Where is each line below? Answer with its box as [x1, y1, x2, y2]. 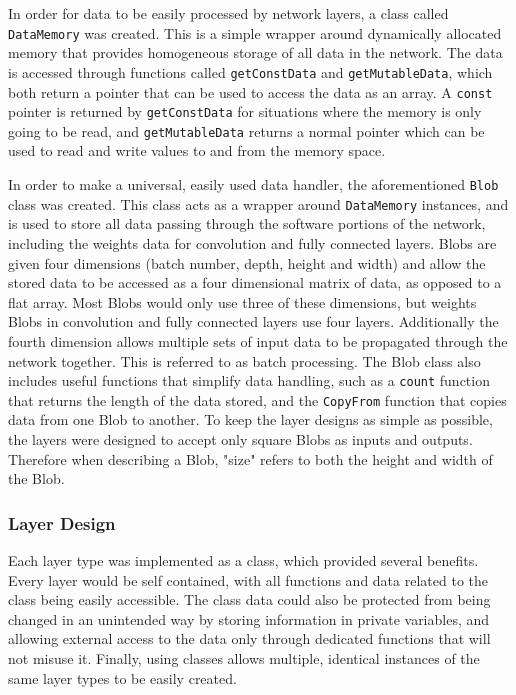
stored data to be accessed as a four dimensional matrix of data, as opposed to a [8, 272, 502, 293]
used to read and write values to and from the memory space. [8, 140, 386, 161]
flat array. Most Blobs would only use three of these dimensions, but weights [8, 291, 477, 312]
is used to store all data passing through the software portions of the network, [8, 213, 486, 234]
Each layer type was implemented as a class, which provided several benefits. [8, 550, 479, 571]
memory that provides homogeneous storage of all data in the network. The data [8, 42, 503, 63]
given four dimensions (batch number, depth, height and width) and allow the [8, 252, 486, 273]
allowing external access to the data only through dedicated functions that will [8, 628, 491, 649]
